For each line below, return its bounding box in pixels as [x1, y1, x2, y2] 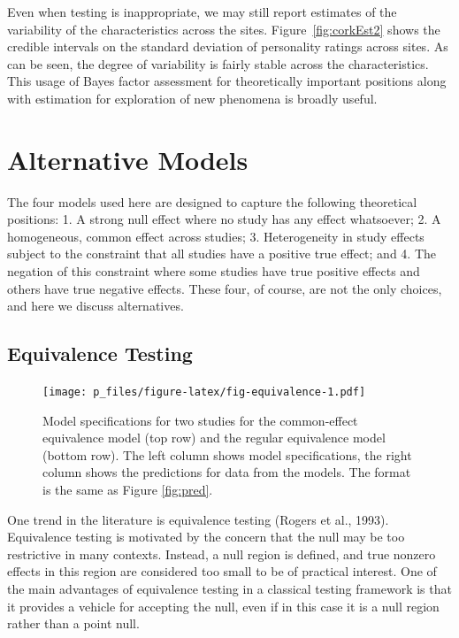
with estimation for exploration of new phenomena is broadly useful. [7, 88, 378, 107]
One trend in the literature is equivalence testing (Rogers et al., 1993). [7, 510, 389, 528]
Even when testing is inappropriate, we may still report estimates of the [7, 3, 397, 20]
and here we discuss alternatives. [7, 296, 184, 315]
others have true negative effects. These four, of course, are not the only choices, [7, 279, 442, 297]
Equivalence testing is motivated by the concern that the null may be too [7, 527, 405, 546]
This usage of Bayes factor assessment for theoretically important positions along [7, 72, 447, 90]
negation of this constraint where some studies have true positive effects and [7, 262, 420, 281]
